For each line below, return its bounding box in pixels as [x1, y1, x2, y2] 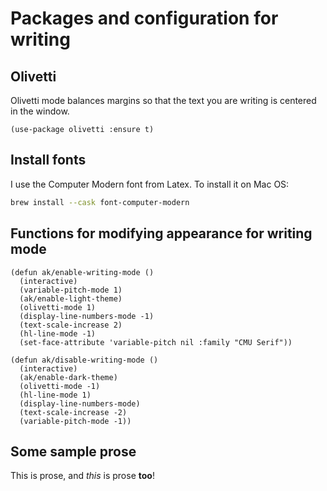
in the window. [10, 105, 70, 117]
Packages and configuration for [10, 7, 279, 30]
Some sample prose [10, 443, 137, 460]
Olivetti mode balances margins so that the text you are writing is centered [10, 95, 317, 106]
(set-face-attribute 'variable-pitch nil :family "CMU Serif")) [19, 337, 293, 347]
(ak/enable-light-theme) [19, 293, 123, 304]
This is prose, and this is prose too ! [10, 470, 155, 482]
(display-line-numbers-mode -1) [19, 311, 155, 321]
